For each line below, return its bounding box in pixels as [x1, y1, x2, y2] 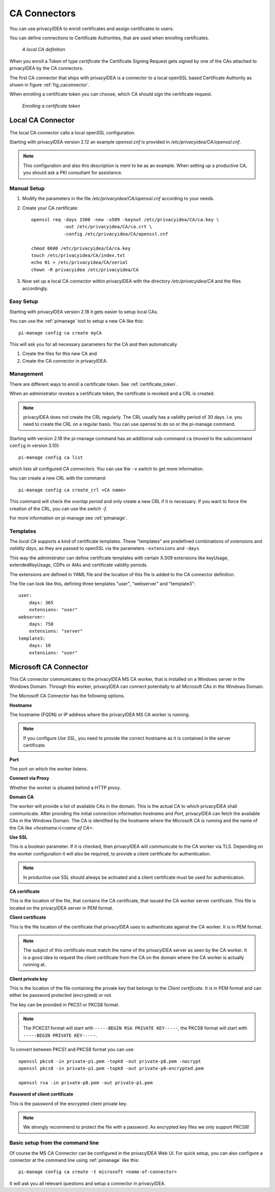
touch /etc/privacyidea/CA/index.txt [31, 253, 126, 258]
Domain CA [9, 794, 34, 800]
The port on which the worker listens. [9, 766, 88, 772]
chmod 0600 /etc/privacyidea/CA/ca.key [31, 245, 131, 251]
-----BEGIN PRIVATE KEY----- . [23, 1032, 97, 1038]
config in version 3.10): [9, 442, 60, 449]
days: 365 [29, 600, 53, 605]
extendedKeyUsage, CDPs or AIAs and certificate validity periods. [9, 562, 148, 568]
